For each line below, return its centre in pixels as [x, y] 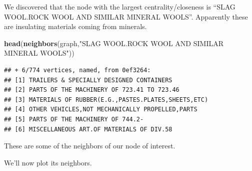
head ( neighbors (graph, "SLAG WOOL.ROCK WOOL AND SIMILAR [114, 43]
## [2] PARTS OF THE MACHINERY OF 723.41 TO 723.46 [92, 90]
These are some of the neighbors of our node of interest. [90, 146]
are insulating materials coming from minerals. [75, 26]
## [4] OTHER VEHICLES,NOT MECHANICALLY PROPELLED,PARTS [101, 110]
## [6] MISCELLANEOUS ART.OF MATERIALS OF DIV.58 [88, 129]
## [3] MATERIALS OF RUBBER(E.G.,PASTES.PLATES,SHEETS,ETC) [106, 100]
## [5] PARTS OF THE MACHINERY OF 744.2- [74, 119]
